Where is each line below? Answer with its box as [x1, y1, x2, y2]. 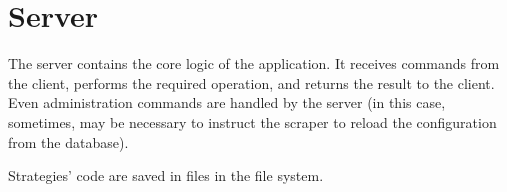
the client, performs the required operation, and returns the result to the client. [8, 72, 495, 93]
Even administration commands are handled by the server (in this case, [8, 92, 446, 113]
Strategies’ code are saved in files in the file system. [8, 165, 324, 186]
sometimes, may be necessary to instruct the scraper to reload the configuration [8, 111, 497, 132]
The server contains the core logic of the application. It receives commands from [8, 53, 500, 74]
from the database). [8, 131, 129, 152]
